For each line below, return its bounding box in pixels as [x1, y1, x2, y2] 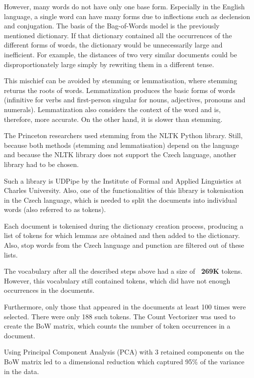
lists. [4, 249, 18, 260]
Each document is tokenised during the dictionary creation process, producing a [4, 220, 244, 231]
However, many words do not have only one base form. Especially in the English [4, 1, 245, 11]
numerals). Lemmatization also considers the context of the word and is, [4, 104, 221, 114]
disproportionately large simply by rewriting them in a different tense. [4, 59, 214, 69]
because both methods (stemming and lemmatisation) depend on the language [4, 140, 239, 150]
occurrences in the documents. [4, 285, 94, 295]
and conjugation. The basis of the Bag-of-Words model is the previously [4, 21, 220, 31]
